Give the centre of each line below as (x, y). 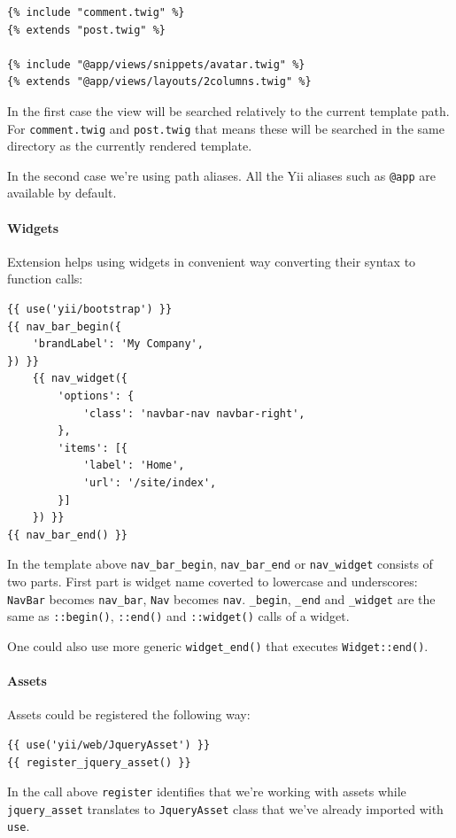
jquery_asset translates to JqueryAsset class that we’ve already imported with (225, 808)
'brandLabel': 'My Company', (118, 344)
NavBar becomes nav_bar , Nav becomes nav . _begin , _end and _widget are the (221, 598)
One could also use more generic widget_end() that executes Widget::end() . (218, 645)
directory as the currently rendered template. (130, 146)
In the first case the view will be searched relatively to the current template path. (228, 110)
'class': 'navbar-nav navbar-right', (194, 413)
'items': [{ (93, 448)
